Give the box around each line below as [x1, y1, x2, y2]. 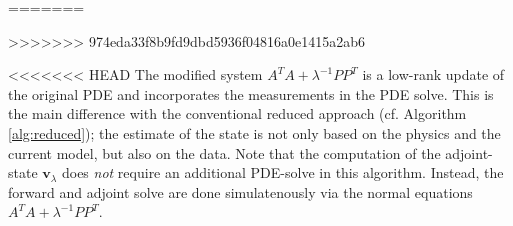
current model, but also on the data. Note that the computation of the [8, 142, 441, 163]
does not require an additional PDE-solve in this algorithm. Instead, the [61, 162, 504, 183]
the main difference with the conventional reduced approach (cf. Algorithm [8, 103, 467, 124]
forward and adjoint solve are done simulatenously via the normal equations [8, 181, 473, 202]
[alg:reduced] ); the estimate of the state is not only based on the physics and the [8, 122, 501, 143]
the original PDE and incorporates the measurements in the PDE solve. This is [8, 83, 494, 104]
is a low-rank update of [362, 64, 505, 85]
